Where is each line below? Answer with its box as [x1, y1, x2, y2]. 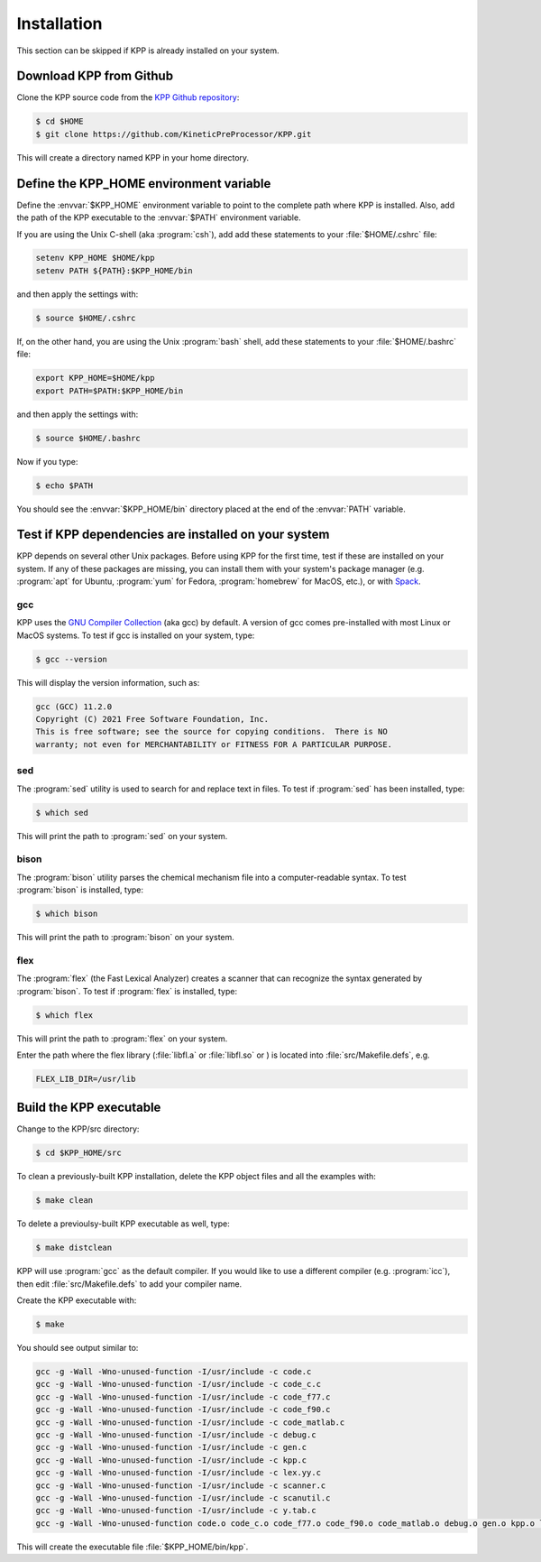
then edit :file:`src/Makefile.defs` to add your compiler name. [16, 1278, 243, 1289]
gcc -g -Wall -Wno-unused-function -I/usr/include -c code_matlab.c [35, 1417, 345, 1428]
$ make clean [35, 1196, 94, 1206]
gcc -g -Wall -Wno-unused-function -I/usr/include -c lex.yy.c [35, 1467, 322, 1478]
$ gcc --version [35, 654, 108, 664]
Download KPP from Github [16, 69, 174, 84]
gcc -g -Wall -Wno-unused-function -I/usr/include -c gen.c [35, 1442, 307, 1453]
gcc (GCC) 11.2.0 [35, 701, 113, 712]
